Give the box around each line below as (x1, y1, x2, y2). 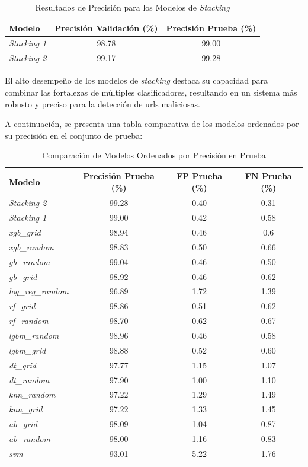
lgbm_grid (9, 344, 46, 356)
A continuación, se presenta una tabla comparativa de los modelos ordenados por (5, 117, 299, 130)
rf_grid (9, 300, 36, 312)
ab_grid (9, 418, 37, 430)
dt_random (9, 373, 50, 386)
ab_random (9, 432, 50, 444)
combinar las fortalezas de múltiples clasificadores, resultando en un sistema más (5, 85, 297, 98)
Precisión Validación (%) (54, 21, 158, 34)
